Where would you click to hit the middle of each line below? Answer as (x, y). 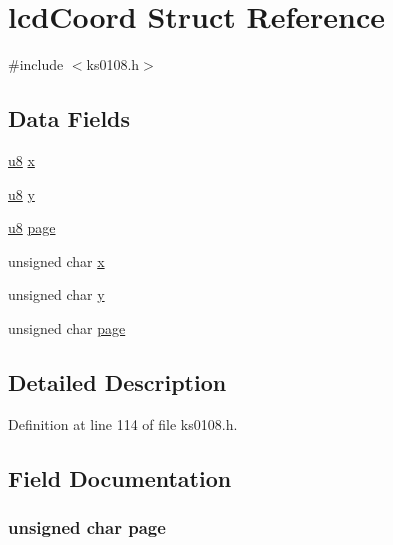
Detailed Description (117, 381)
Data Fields (69, 118)
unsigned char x (56, 260)
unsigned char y (56, 294)
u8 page (32, 227)
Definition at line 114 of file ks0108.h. (123, 423)
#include (36, 64)
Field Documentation (120, 477)
